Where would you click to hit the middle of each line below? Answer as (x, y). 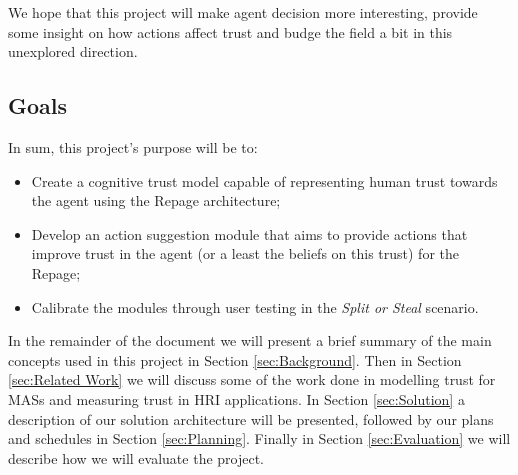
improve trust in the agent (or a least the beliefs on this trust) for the (245, 253)
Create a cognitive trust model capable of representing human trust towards (264, 180)
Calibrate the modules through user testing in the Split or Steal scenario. (255, 306)
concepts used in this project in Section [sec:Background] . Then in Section (235, 359)
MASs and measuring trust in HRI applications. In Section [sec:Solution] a (236, 398)
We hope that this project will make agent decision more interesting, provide (243, 12)
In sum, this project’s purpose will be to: (133, 146)
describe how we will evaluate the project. (136, 457)
